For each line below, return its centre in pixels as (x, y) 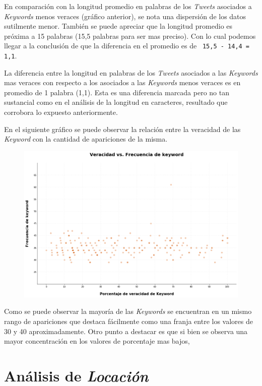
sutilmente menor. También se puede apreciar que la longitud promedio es (118, 26)
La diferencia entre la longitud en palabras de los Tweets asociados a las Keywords (131, 72)
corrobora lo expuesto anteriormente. (61, 112)
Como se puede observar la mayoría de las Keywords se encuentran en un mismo (128, 311)
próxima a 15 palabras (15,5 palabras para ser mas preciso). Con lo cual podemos (130, 36)
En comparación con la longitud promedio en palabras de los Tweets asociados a (128, 6)
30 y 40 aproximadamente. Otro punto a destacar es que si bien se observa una (126, 331)
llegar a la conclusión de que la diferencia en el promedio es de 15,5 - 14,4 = (127, 46)
